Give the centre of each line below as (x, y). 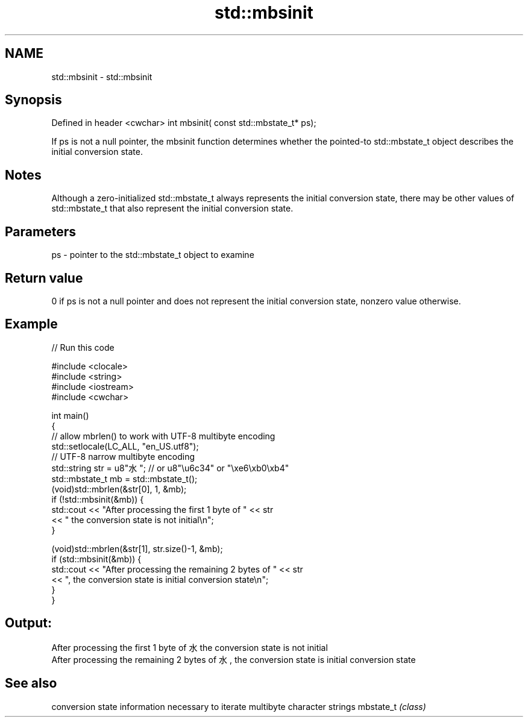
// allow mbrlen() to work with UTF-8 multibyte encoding (163, 436)
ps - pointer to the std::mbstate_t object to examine (153, 255)
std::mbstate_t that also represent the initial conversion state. (172, 209)
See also (31, 683)
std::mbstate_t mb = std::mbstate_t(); (124, 479)
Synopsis (33, 100)
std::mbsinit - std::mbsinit (102, 77)
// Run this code (83, 347)
